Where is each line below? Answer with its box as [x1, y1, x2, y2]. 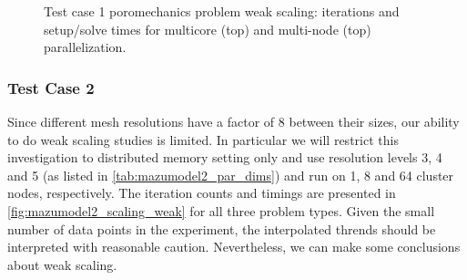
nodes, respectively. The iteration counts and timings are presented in [7, 183, 396, 202]
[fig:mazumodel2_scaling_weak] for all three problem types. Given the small [7, 201, 435, 220]
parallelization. [44, 37, 127, 57]
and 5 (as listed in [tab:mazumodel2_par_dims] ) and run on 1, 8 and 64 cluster [7, 165, 454, 184]
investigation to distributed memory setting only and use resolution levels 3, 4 [7, 148, 442, 167]
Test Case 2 [7, 76, 95, 99]
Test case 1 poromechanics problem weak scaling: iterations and [44, 2, 400, 20]
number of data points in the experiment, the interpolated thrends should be [7, 219, 436, 238]
